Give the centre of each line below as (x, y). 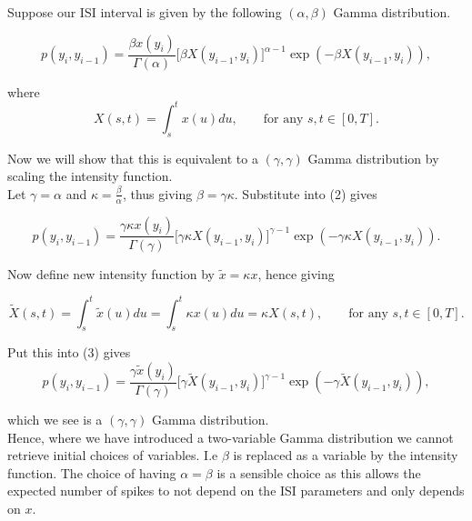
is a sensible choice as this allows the (319, 472)
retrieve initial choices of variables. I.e (113, 455)
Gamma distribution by (373, 158)
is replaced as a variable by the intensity (346, 455)
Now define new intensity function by (111, 273)
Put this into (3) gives (69, 352)
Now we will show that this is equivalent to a (133, 158)
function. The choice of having (92, 472)
